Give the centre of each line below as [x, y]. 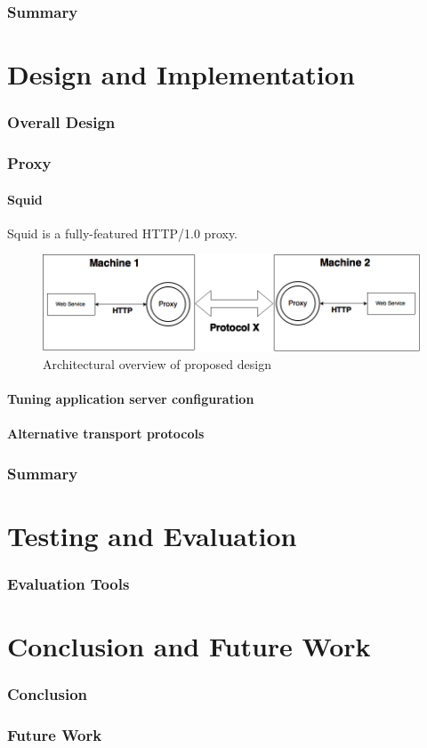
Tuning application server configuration [131, 398]
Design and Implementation [181, 74]
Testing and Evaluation [152, 535]
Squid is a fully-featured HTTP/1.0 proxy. [123, 233]
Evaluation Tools [68, 583]
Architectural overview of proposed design [157, 363]
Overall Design [61, 122]
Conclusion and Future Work [189, 646]
